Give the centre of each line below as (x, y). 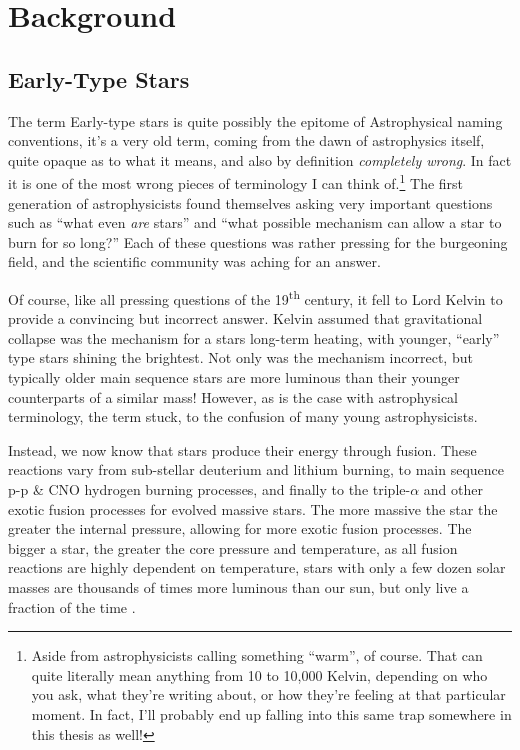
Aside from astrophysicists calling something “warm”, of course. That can (257, 655)
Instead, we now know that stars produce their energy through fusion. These (242, 449)
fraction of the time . (72, 606)
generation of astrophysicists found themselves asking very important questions (250, 202)
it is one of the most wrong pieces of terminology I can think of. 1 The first (236, 182)
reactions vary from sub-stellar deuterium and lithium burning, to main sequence (256, 469)
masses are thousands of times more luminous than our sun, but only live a (238, 586)
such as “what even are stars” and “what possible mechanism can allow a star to (255, 222)
